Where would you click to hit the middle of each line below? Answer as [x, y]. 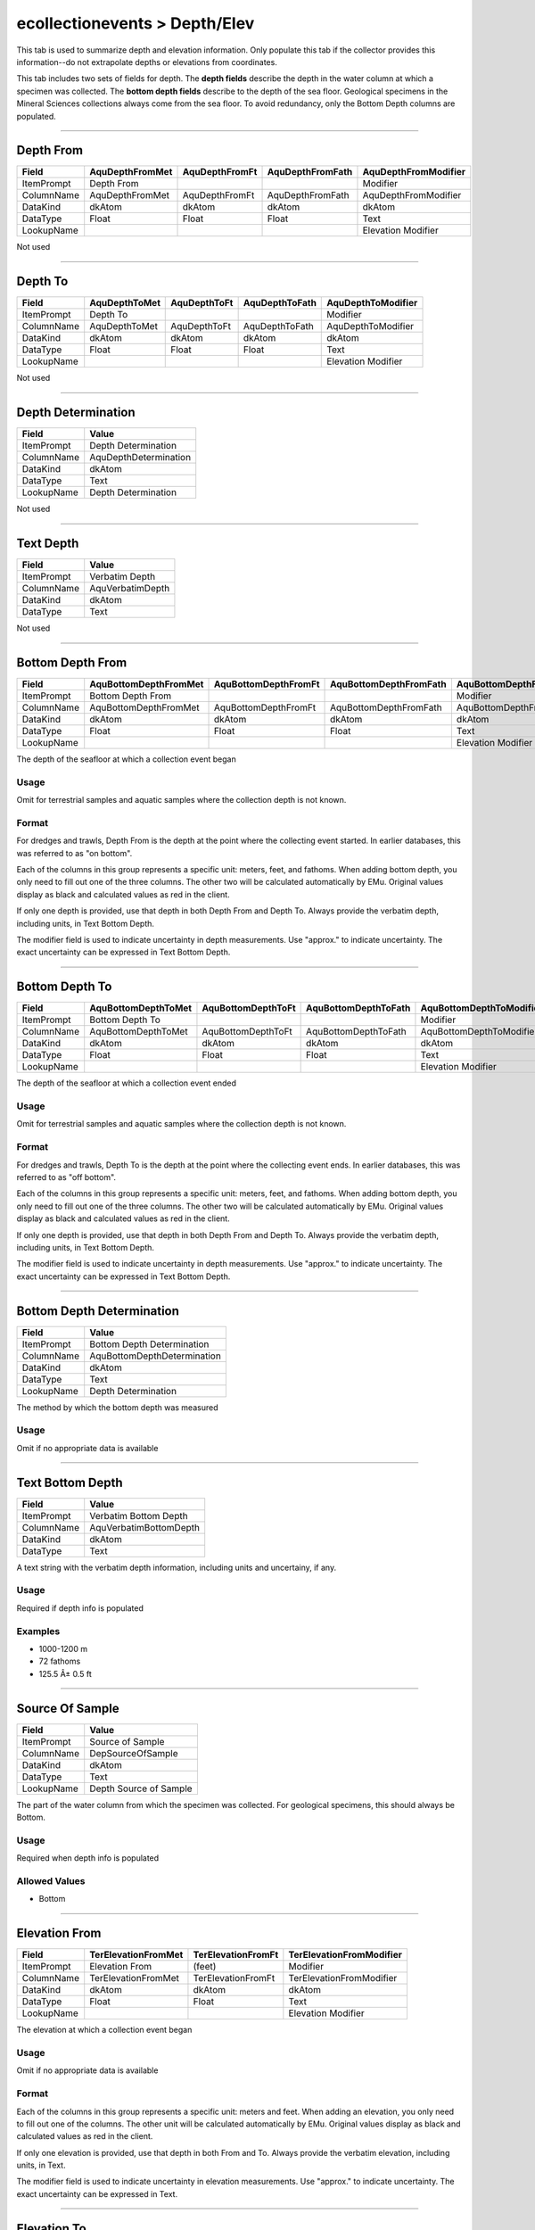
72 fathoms [60, 1661]
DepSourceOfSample [134, 1753]
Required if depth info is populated [80, 1608]
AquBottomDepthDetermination [156, 1356]
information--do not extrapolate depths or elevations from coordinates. [147, 62]
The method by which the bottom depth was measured [117, 1407]
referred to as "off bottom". [66, 1177]
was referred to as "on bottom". [74, 853]
